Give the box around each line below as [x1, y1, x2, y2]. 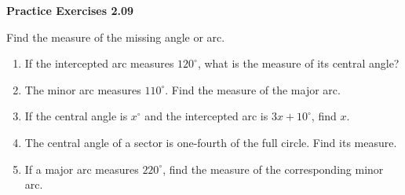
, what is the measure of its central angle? [197, 55, 400, 72]
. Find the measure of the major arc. [165, 81, 341, 97]
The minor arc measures [24, 81, 141, 97]
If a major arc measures [24, 160, 139, 177]
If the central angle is [24, 108, 128, 124]
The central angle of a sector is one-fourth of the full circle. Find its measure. [24, 134, 397, 150]
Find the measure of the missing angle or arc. [6, 28, 225, 45]
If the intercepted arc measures [24, 55, 174, 72]
